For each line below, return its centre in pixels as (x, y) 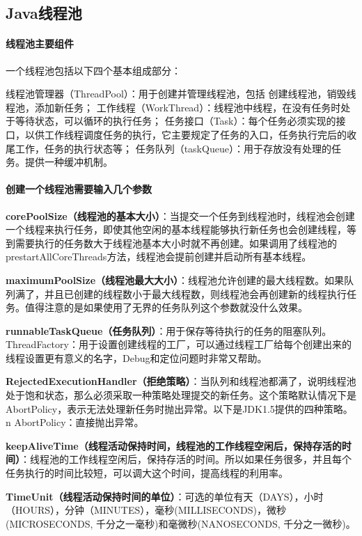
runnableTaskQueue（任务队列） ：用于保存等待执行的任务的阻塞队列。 (169, 330)
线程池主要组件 (40, 44)
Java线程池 (44, 13)
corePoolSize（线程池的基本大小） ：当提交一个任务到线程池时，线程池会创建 (180, 215)
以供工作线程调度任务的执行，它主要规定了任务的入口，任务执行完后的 (186, 134)
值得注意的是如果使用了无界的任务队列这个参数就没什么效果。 (166, 307)
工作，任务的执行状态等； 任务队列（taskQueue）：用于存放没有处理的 (173, 148)
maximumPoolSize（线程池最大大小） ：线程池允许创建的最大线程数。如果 (175, 279)
